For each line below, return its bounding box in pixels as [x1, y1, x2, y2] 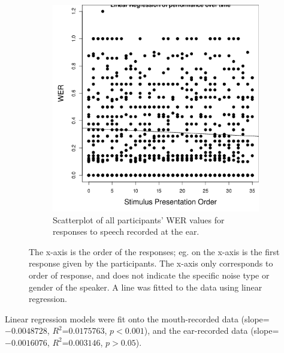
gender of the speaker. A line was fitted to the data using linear [29, 280, 262, 293]
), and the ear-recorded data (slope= [144, 324, 279, 337]
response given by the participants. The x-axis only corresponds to [29, 257, 273, 270]
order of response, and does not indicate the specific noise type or [29, 268, 270, 281]
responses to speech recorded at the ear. [53, 225, 200, 238]
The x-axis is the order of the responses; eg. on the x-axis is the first [29, 245, 280, 258]
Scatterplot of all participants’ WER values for [53, 213, 225, 226]
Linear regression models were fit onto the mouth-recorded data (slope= [5, 312, 270, 325]
